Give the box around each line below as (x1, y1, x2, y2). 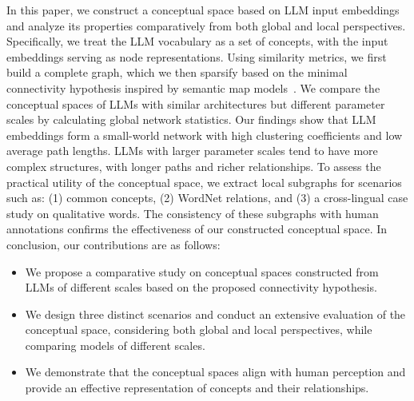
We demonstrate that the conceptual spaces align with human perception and (25, 363, 406, 380)
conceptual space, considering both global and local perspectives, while (25, 321, 372, 338)
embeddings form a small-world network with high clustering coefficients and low (6, 126, 403, 143)
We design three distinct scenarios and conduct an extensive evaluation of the (25, 305, 406, 322)
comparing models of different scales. (25, 336, 205, 353)
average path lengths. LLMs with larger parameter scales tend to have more (6, 142, 378, 159)
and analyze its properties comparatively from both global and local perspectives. (6, 17, 406, 34)
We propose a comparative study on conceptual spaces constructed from (25, 263, 379, 280)
